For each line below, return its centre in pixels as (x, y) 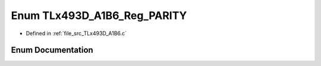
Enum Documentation (52, 50)
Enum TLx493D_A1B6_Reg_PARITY (99, 15)
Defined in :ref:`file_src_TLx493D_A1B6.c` (76, 33)
